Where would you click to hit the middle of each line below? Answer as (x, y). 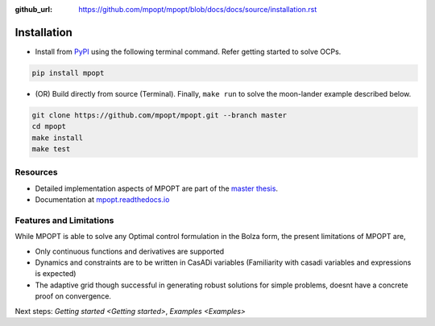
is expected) (56, 274)
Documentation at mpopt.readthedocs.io (102, 200)
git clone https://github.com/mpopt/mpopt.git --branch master (159, 115)
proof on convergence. (73, 296)
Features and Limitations (64, 220)
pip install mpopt (68, 73)
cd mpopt (49, 126)
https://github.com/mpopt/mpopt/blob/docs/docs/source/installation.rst (198, 9)
